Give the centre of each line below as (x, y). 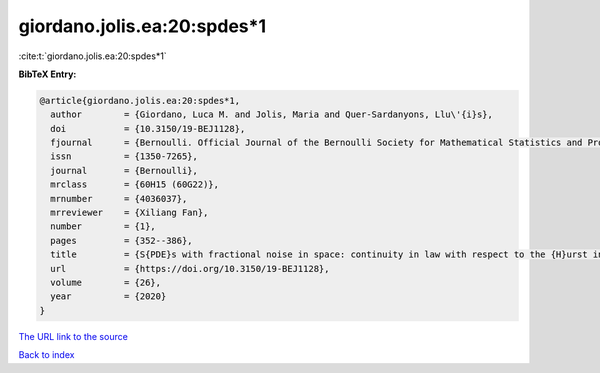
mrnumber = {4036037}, (119, 198)
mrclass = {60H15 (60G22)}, (135, 184)
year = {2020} (108, 296)
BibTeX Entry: (47, 74)
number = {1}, (103, 226)
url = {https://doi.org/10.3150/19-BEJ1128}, (190, 268)
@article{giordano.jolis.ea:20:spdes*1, (139, 100)
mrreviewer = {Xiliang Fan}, (129, 213)
